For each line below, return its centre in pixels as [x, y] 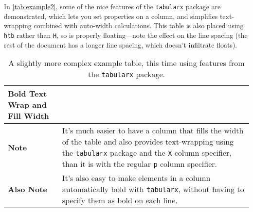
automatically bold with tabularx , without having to [153, 189]
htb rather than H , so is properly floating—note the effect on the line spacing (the [126, 35]
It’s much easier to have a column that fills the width [153, 130]
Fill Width [28, 116]
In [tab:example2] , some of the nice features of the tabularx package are [112, 6]
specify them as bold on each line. [120, 200]
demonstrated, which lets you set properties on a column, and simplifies [111, 16]
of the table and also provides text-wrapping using [148, 142]
